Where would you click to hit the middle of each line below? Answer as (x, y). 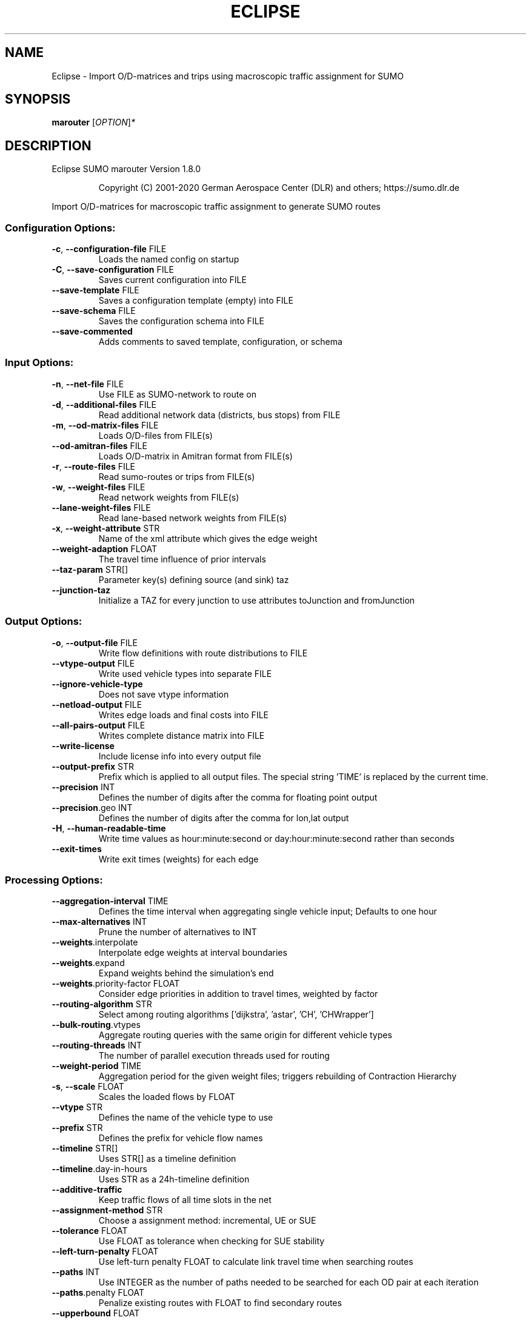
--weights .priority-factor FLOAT (116, 984)
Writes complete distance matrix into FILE (182, 735)
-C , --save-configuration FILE (113, 270)
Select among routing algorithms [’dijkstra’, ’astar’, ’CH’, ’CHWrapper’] (236, 1015)
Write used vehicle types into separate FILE (185, 673)
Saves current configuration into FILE (172, 280)
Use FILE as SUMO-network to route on (177, 394)
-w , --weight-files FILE (99, 487)
